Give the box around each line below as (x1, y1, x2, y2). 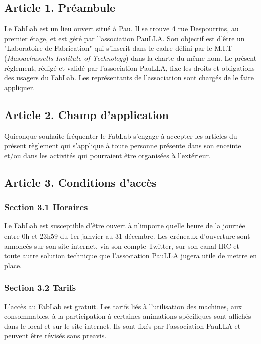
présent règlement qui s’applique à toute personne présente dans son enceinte (4, 140, 241, 151)
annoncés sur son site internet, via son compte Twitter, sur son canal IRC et (4, 240, 239, 251)
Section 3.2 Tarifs (4, 281, 76, 294)
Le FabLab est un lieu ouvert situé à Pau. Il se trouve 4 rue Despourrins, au (4, 23, 239, 34)
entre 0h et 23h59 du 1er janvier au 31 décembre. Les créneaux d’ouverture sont (4, 230, 250, 241)
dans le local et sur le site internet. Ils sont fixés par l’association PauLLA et (4, 320, 241, 331)
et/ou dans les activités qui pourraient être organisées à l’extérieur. (4, 150, 211, 160)
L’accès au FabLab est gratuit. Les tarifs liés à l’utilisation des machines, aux (4, 301, 242, 311)
